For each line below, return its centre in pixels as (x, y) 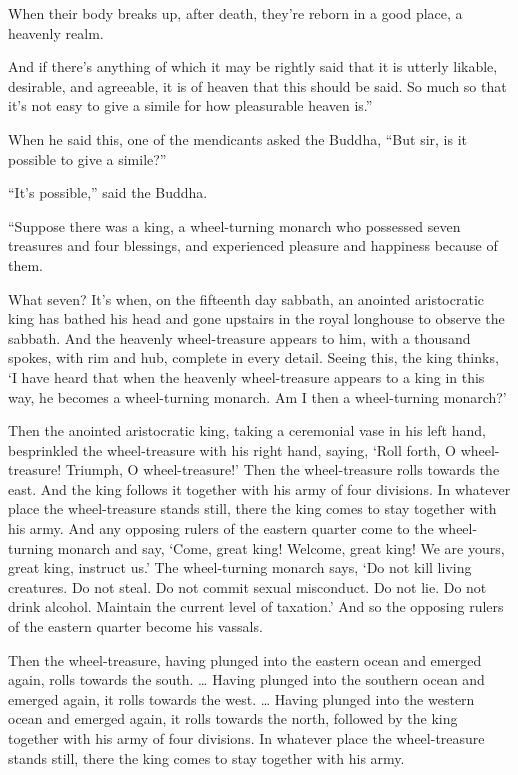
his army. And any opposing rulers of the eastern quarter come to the (221, 528)
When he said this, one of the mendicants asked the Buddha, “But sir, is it (237, 138)
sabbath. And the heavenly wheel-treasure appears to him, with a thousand (239, 337)
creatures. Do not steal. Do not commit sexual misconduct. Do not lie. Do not (247, 586)
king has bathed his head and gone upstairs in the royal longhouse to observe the (256, 318)
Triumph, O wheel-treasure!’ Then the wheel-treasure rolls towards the (282, 469)
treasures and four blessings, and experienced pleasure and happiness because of (253, 245)
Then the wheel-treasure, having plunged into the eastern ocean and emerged (245, 659)
